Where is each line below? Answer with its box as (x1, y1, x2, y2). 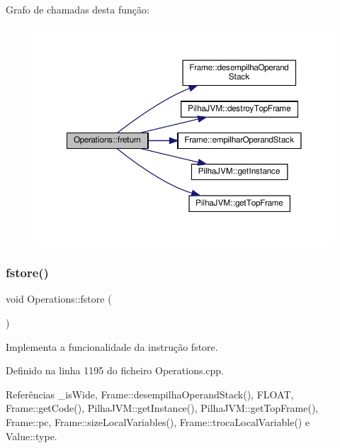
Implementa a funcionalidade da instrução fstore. (6, 339, 218, 354)
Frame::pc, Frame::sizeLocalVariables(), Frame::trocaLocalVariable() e (6, 415, 310, 430)
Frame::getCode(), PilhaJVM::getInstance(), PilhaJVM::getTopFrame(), (6, 401, 319, 415)
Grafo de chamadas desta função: (6, 2, 149, 16)
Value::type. (6, 428, 57, 443)
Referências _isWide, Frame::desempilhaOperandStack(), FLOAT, (6, 386, 294, 401)
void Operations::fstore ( (6, 291, 112, 306)
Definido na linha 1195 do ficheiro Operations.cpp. (6, 363, 225, 378)
